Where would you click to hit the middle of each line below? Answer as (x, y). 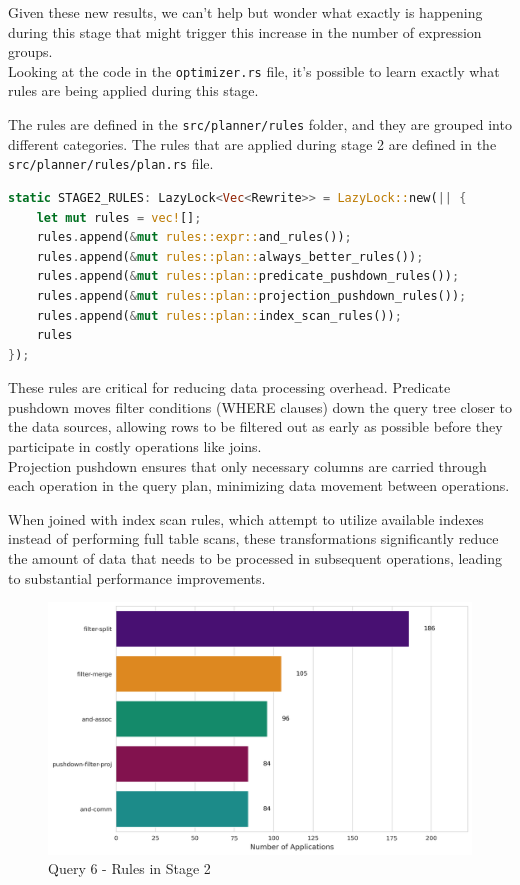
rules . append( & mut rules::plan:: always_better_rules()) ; (230, 256)
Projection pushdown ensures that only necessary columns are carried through (247, 465)
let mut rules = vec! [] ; (119, 217)
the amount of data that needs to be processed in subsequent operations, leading (255, 558)
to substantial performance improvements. (137, 577)
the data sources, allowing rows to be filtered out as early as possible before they (255, 426)
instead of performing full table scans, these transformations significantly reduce (253, 538)
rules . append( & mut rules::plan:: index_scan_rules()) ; (219, 315)
